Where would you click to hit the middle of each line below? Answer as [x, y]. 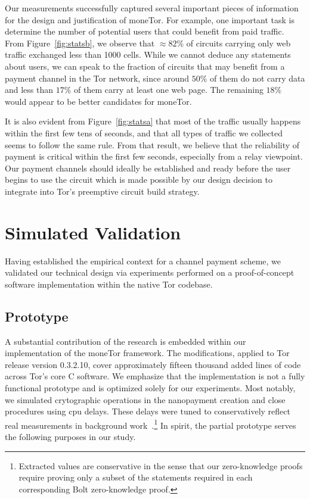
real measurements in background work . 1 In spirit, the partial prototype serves [151, 424]
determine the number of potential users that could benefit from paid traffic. [145, 31]
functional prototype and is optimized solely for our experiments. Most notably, [150, 387]
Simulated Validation [93, 232]
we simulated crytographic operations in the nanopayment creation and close [145, 399]
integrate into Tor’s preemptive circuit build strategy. [102, 191]
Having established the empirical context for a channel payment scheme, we [143, 261]
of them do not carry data [257, 78]
